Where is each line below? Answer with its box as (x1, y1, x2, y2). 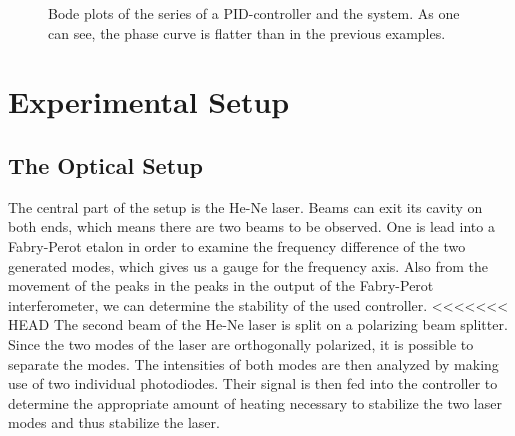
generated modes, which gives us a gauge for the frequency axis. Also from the (8, 255, 489, 276)
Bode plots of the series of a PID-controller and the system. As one (48, 3, 460, 23)
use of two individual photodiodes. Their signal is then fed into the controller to (8, 373, 498, 394)
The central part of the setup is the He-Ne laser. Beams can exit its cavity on (8, 196, 483, 217)
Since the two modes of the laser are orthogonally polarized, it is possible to (8, 333, 474, 354)
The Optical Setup (8, 149, 203, 180)
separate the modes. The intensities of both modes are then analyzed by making (8, 353, 499, 374)
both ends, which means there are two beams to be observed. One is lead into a (8, 216, 495, 237)
